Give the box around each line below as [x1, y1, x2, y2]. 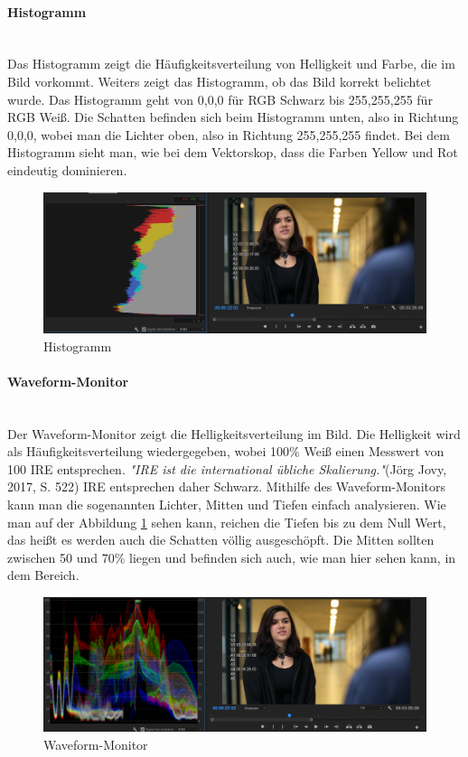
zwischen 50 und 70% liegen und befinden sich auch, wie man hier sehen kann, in [7, 547, 456, 566]
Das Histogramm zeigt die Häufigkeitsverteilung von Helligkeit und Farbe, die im [7, 54, 455, 73]
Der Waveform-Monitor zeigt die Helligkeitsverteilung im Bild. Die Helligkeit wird [7, 424, 461, 443]
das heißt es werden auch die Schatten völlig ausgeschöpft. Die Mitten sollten [7, 530, 435, 549]
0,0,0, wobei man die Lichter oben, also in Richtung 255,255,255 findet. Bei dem [7, 125, 450, 144]
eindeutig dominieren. [7, 160, 127, 179]
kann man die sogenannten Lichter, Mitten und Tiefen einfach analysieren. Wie [7, 495, 446, 514]
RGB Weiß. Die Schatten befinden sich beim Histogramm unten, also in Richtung [7, 107, 459, 126]
